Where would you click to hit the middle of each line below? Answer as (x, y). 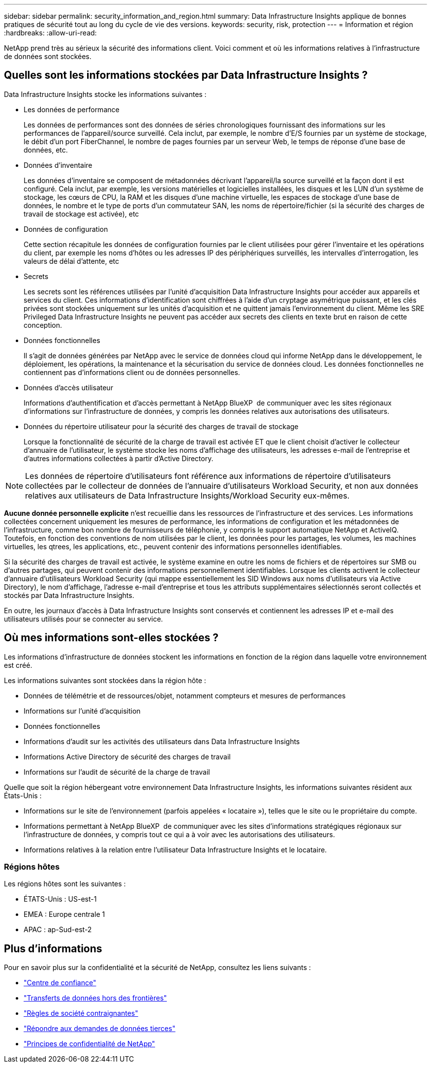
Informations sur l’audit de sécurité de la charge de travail (117, 772)
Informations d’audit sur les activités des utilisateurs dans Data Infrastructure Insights (162, 741)
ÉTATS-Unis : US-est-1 (60, 899)
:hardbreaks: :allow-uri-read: (50, 33)
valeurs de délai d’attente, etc (72, 261)
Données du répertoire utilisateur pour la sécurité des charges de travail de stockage (161, 426)
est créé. (18, 665)
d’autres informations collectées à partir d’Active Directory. (119, 458)
